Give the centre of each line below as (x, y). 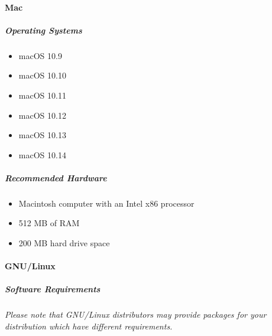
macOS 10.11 (42, 95)
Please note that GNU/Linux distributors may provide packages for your (136, 314)
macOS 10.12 (42, 115)
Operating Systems (43, 30)
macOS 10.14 (42, 154)
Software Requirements (53, 289)
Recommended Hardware (56, 177)
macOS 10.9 (40, 55)
